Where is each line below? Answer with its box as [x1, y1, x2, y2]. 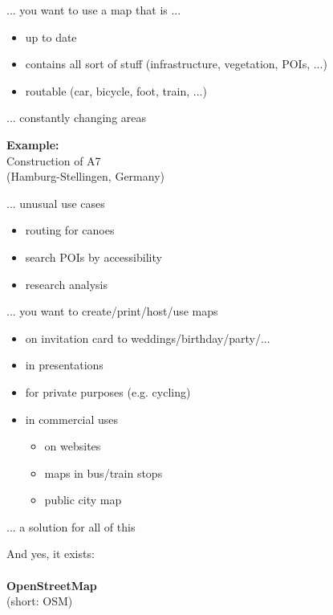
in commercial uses [25, 410, 119, 427]
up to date [25, 28, 77, 45]
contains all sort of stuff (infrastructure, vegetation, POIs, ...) [25, 55, 327, 72]
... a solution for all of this [6, 518, 136, 535]
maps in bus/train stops [44, 464, 163, 481]
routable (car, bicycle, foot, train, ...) [25, 82, 207, 99]
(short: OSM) [6, 593, 73, 609]
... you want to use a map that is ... [6, 2, 181, 18]
